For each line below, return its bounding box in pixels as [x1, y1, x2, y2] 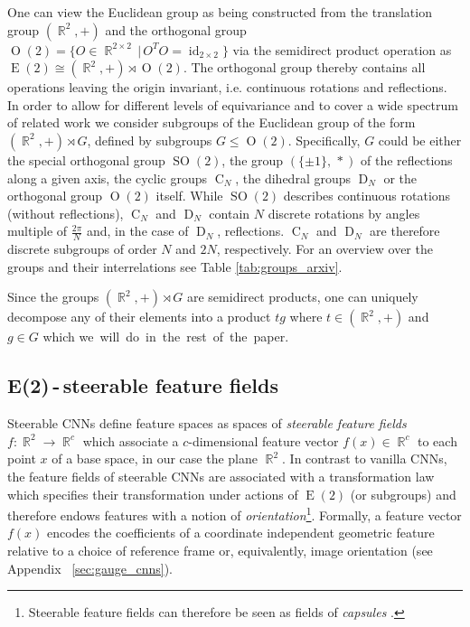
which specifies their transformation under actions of [7, 484, 298, 503]
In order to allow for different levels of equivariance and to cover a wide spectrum [7, 95, 458, 114]
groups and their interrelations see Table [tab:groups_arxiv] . [7, 257, 343, 276]
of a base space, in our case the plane [52, 449, 258, 468]
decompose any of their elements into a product [7, 307, 271, 326]
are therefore [370, 221, 440, 240]
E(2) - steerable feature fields [7, 371, 278, 399]
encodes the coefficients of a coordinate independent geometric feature [47, 523, 435, 542]
